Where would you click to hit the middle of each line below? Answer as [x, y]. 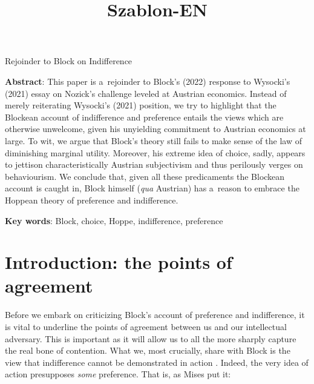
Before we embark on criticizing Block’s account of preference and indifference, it [155, 315]
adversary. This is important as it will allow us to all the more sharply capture [151, 338]
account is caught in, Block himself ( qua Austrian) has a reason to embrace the [152, 188]
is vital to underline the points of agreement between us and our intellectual [146, 326]
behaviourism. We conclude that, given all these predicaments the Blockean [145, 176]
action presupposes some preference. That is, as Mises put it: [118, 374]
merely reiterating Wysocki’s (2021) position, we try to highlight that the [141, 105]
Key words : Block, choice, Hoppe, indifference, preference [114, 220]
